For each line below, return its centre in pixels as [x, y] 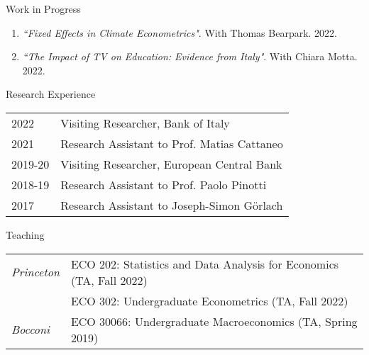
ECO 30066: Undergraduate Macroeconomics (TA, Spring [214, 321]
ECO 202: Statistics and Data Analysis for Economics [205, 264]
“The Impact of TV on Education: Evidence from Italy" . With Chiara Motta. [190, 56]
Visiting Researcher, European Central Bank [171, 164]
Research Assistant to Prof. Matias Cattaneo [172, 143]
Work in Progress [43, 9]
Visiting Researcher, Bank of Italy [145, 123]
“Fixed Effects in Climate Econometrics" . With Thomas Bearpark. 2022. [180, 32]
